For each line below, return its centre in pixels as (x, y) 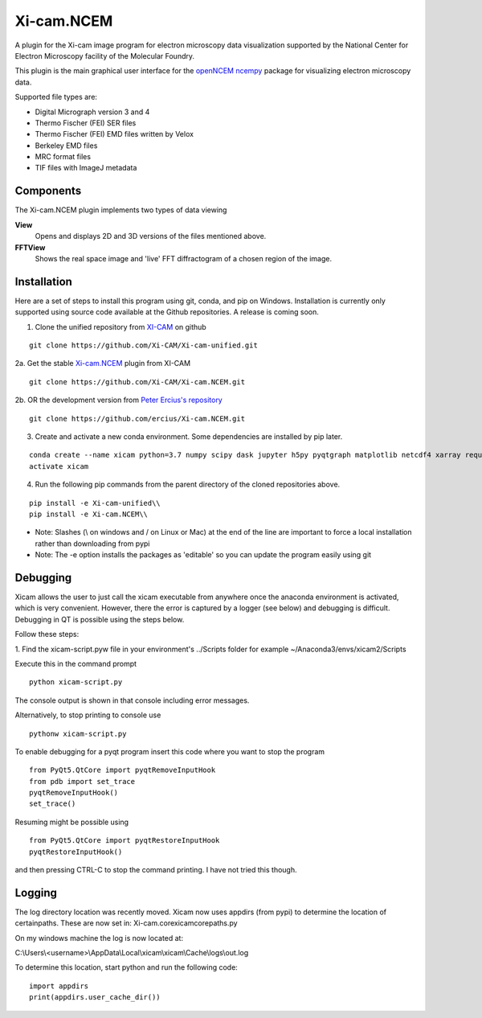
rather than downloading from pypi (92, 544)
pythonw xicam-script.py (78, 733)
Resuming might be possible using (71, 822)
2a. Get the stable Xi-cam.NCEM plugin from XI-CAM (103, 363)
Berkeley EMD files (66, 146)
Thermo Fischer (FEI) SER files (86, 123)
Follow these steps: (47, 634)
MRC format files (63, 157)
